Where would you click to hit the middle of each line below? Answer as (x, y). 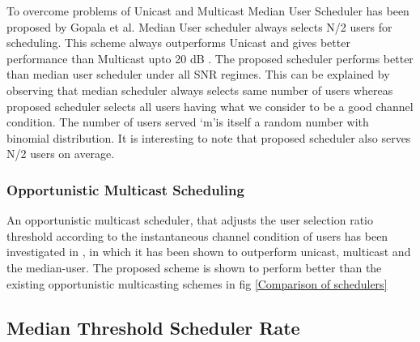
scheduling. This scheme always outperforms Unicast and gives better (178, 43)
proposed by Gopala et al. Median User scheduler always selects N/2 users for (199, 26)
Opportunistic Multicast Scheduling (125, 189)
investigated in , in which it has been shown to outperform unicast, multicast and (209, 252)
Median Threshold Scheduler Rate (153, 327)
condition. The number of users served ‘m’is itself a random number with (188, 122)
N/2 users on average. (61, 154)
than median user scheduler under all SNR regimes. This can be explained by (198, 74)
